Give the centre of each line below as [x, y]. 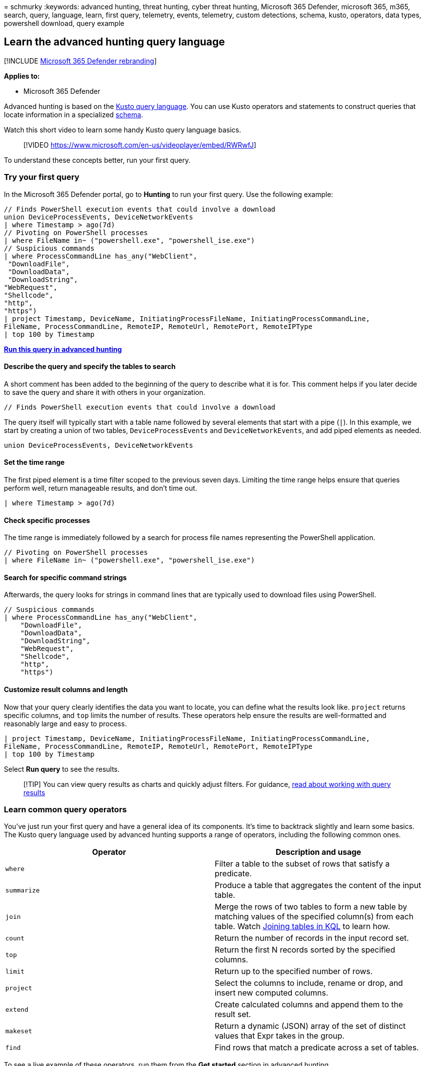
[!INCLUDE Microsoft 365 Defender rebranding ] [81, 61]
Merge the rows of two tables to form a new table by [311, 907]
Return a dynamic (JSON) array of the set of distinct [310, 1026]
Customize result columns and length [66, 690]
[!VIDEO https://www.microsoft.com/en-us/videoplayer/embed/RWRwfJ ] [140, 145]
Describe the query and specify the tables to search [90, 367]
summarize [23, 890]
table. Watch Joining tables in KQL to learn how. [303, 926]
